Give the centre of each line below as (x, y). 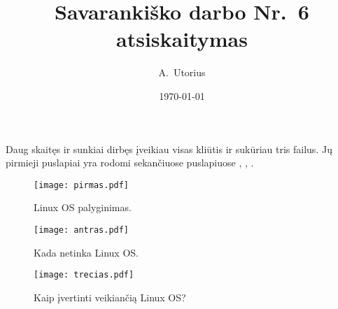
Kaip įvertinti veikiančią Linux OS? (110, 297)
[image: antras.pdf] (82, 230)
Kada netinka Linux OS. (86, 252)
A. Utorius (182, 72)
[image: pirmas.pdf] (82, 185)
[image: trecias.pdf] (84, 275)
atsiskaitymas (182, 39)
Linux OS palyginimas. (83, 207)
